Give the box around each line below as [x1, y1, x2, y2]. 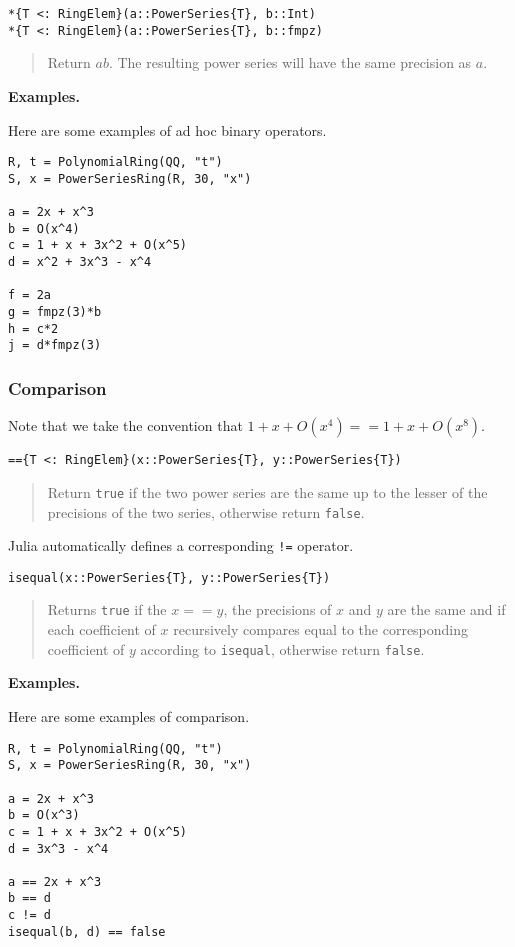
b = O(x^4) [8, 221, 80, 236]
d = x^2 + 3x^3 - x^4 [8, 255, 152, 270]
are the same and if [387, 599, 506, 620]
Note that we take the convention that [8, 415, 243, 436]
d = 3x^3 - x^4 [8, 841, 109, 856]
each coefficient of [47, 619, 156, 640]
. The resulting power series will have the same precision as [108, 52, 472, 73]
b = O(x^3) [8, 808, 80, 823]
